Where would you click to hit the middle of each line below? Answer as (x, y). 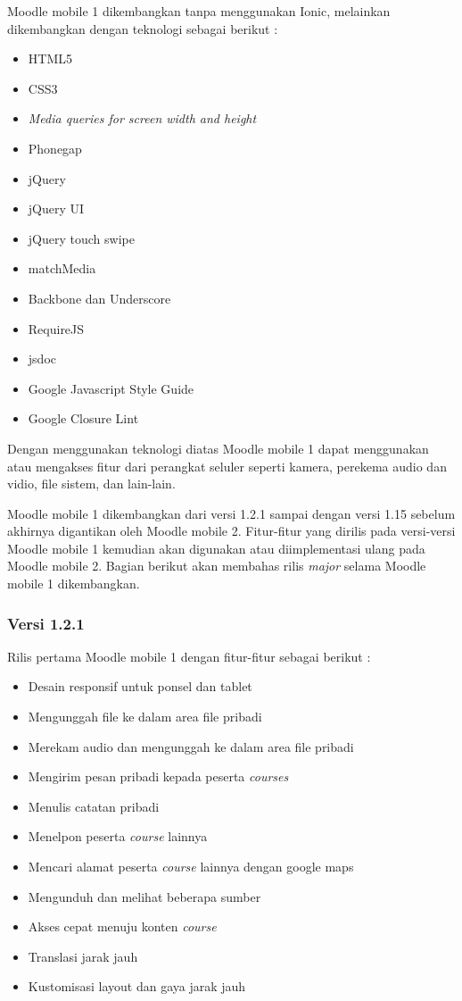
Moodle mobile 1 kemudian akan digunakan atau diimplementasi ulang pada (216, 548)
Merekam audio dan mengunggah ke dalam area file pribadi (191, 746)
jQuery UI (56, 209)
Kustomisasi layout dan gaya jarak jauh (137, 986)
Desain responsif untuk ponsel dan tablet (140, 686)
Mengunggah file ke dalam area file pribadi (145, 717)
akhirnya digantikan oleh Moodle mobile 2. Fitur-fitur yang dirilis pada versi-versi (231, 531)
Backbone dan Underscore (99, 298)
